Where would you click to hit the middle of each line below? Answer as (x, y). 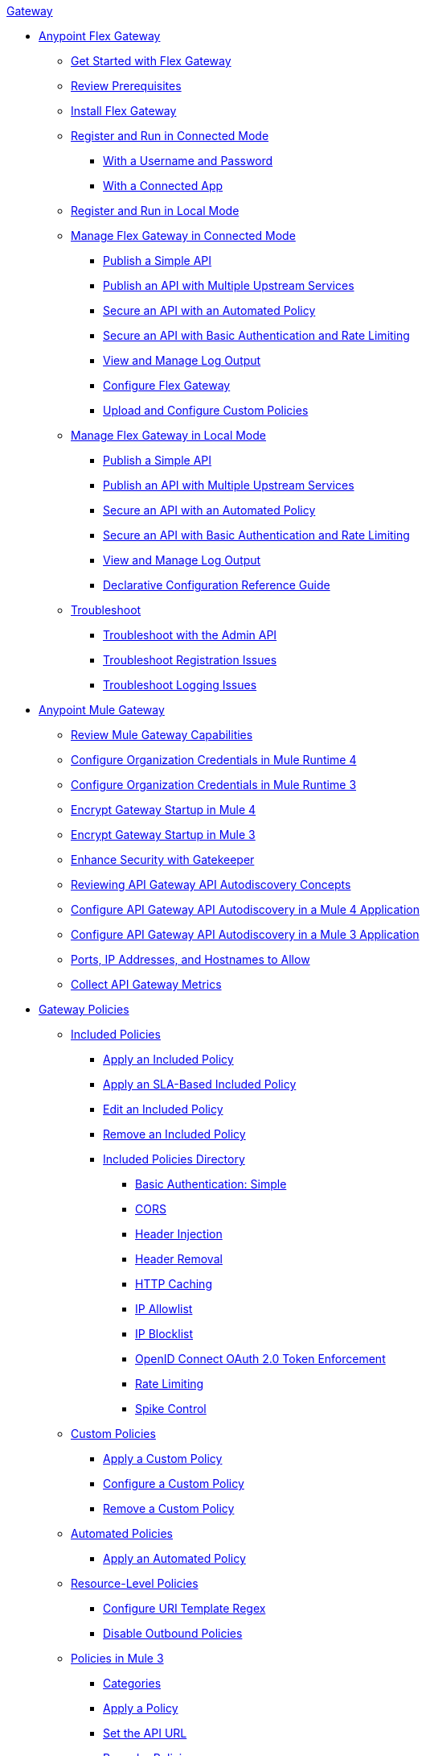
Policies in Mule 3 (117, 1658)
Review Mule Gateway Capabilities (162, 735)
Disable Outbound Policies (173, 1633)
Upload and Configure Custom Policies (206, 410)
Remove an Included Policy (174, 1134)
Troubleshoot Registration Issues (190, 660)
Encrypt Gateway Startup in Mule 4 (164, 810)
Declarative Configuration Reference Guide (217, 585)
